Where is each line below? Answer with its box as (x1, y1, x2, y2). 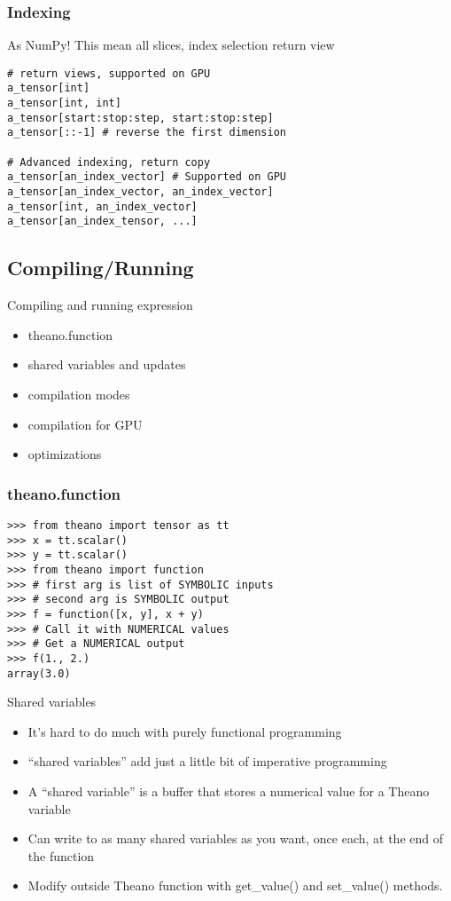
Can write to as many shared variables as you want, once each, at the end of (27, 829, 443, 848)
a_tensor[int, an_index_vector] (7, 200, 198, 213)
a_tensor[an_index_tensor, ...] (7, 215, 198, 228)
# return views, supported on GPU (7, 67, 211, 80)
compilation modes (27, 385, 130, 404)
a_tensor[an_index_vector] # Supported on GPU (7, 170, 286, 184)
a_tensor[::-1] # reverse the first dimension (7, 126, 286, 139)
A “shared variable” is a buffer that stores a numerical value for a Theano (27, 782, 430, 801)
